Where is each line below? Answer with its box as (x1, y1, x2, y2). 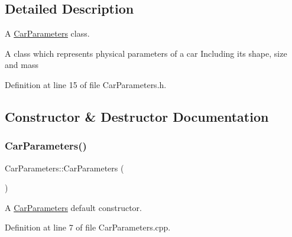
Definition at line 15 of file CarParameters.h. (5, 78, 167, 90)
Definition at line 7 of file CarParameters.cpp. (5, 221, 171, 233)
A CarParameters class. (5, 27, 90, 40)
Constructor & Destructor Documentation (5, 107, 269, 125)
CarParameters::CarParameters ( (5, 161, 124, 174)
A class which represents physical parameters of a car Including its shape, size (5, 47, 287, 59)
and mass (5, 59, 38, 71)
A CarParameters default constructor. (5, 201, 142, 213)
